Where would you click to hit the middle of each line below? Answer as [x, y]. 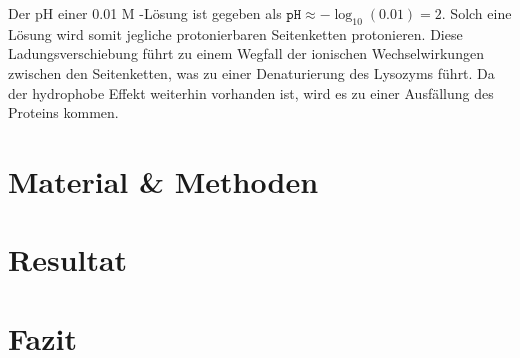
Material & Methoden [163, 180]
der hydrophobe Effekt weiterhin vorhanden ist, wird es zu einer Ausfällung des [251, 92]
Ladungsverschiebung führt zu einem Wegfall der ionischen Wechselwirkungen [246, 53]
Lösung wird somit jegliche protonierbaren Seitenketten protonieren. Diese [235, 33]
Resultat [68, 259]
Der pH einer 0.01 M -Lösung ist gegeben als [145, 13]
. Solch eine [476, 13]
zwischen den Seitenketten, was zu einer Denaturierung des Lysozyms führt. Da [251, 72]
